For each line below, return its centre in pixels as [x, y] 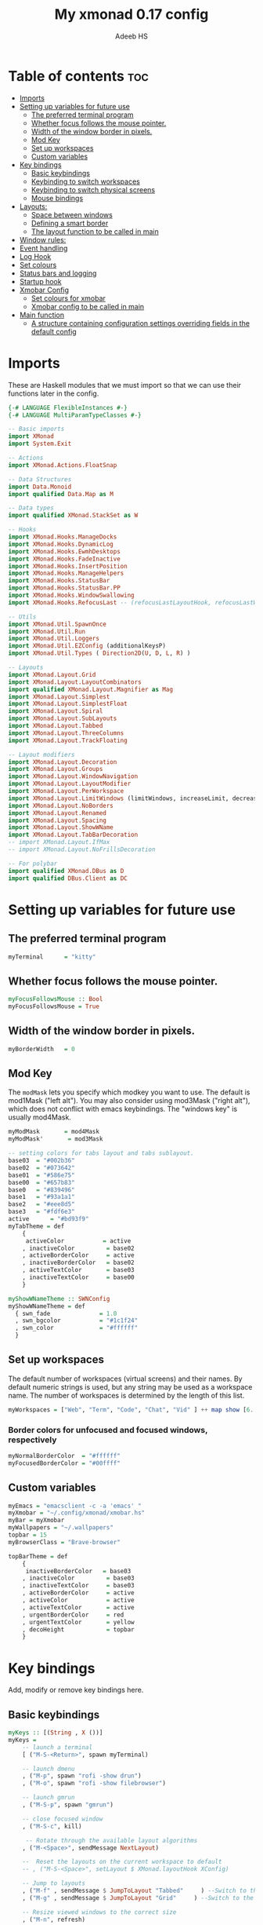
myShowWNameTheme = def [47, 1306]
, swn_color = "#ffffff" [77, 1328]
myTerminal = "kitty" [52, 957]
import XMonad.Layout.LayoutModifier [70, 784]
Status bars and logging [58, 273]
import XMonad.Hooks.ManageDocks [63, 537]
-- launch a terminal [57, 1747]
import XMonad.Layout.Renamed [58, 813]
